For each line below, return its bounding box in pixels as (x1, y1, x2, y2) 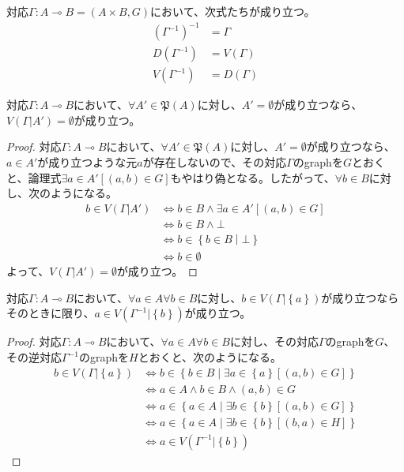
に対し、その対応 (229, 333, 319, 350)
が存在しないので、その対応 (142, 153, 287, 170)
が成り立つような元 (37, 153, 138, 170)
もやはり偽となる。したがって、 (170, 169, 335, 185)
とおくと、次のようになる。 (138, 349, 282, 365)
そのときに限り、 (6, 305, 95, 321)
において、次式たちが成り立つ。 (150, 3, 315, 19)
